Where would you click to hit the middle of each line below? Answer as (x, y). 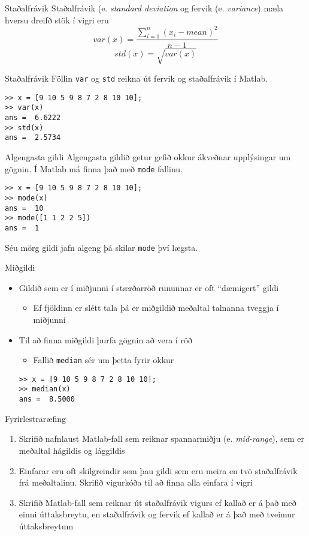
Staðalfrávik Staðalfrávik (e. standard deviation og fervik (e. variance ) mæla (144, 8)
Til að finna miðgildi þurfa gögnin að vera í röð (105, 339)
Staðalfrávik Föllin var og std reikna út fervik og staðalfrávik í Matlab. (137, 78)
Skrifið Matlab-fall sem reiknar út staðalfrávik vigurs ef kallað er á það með (157, 502)
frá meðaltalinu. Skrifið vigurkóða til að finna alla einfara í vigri (136, 482)
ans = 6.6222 (33, 118)
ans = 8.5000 (47, 399)
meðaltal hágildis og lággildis (72, 450)
